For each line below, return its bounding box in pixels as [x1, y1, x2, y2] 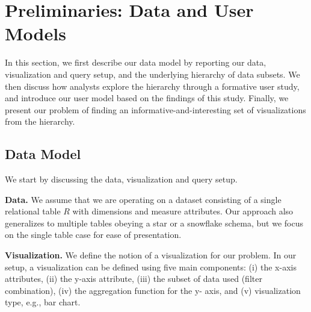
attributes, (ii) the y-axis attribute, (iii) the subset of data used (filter [5, 272, 262, 285]
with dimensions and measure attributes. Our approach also [72, 205, 294, 217]
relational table [5, 205, 61, 217]
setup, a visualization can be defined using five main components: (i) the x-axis [5, 260, 297, 273]
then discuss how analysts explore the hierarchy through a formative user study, [5, 80, 300, 92]
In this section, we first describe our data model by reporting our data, [5, 56, 266, 69]
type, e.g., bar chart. [5, 296, 81, 308]
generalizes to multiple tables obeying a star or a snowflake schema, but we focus [5, 216, 303, 229]
